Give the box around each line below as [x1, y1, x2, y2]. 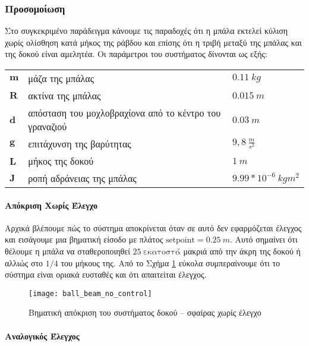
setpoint [165, 236, 195, 245]
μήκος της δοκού [28, 154, 94, 168]
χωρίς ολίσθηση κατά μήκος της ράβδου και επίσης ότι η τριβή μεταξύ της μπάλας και [5, 36, 302, 48]
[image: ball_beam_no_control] [29, 289, 152, 298]
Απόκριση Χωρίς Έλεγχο [5, 199, 97, 211]
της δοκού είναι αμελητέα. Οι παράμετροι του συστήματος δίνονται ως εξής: [5, 48, 267, 60]
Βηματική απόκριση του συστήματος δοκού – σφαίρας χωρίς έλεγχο [29, 306, 261, 319]
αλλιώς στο [5, 256, 43, 269]
